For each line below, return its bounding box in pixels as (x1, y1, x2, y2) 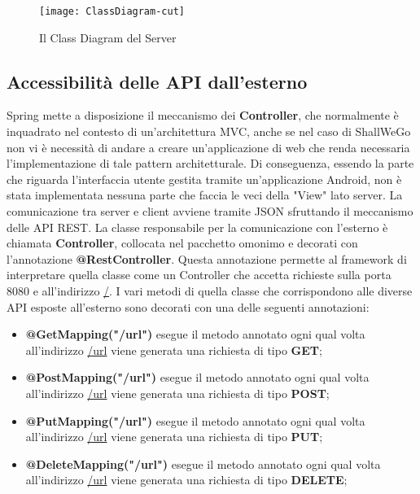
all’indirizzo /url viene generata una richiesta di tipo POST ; (25, 384, 330, 401)
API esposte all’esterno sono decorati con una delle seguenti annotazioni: (7, 298, 370, 315)
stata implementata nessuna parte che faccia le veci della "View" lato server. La (7, 186, 403, 203)
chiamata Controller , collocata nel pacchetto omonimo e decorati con (7, 234, 358, 251)
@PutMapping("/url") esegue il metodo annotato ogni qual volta (25, 412, 365, 429)
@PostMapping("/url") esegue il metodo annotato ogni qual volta (25, 369, 370, 386)
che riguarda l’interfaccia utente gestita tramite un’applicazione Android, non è (7, 170, 402, 187)
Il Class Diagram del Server (39, 28, 177, 46)
